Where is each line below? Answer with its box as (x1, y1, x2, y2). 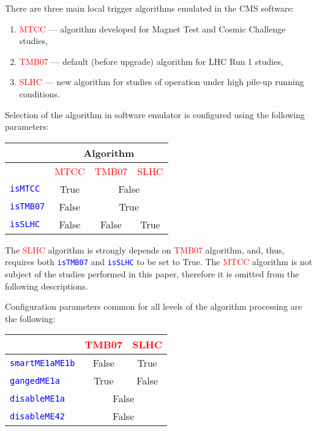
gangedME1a (10, 375, 60, 386)
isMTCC (10, 184, 40, 194)
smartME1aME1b (10, 358, 75, 368)
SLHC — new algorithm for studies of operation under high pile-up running (19, 75, 304, 88)
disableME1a (10, 393, 65, 403)
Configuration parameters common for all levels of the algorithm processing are (5, 300, 302, 313)
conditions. (19, 87, 61, 100)
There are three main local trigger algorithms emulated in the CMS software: (5, 2, 294, 14)
